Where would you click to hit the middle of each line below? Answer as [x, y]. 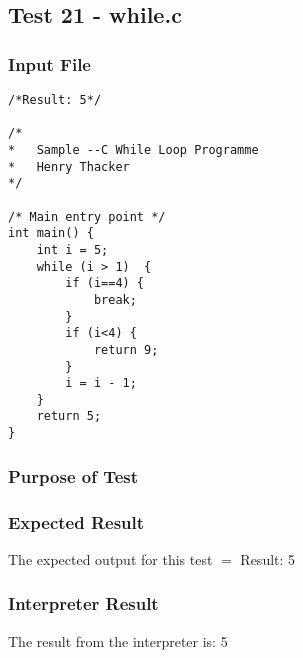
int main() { [51, 233]
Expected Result [76, 521]
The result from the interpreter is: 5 [118, 640]
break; [115, 299]
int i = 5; [72, 249]
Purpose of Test [73, 475]
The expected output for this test [110, 558]
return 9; [126, 349]
